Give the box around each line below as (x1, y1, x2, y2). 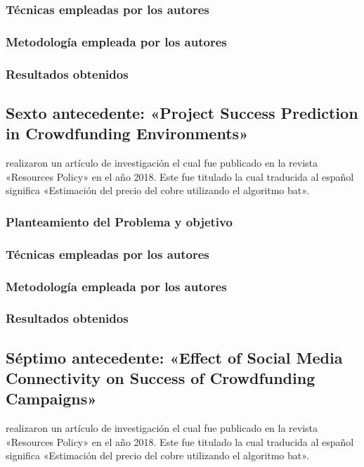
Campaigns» (6, 388, 97, 409)
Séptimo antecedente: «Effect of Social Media (6, 346, 343, 368)
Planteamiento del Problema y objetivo (6, 212, 233, 230)
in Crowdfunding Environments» (6, 122, 249, 144)
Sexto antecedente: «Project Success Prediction (6, 101, 358, 123)
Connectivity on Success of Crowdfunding (6, 367, 316, 389)
